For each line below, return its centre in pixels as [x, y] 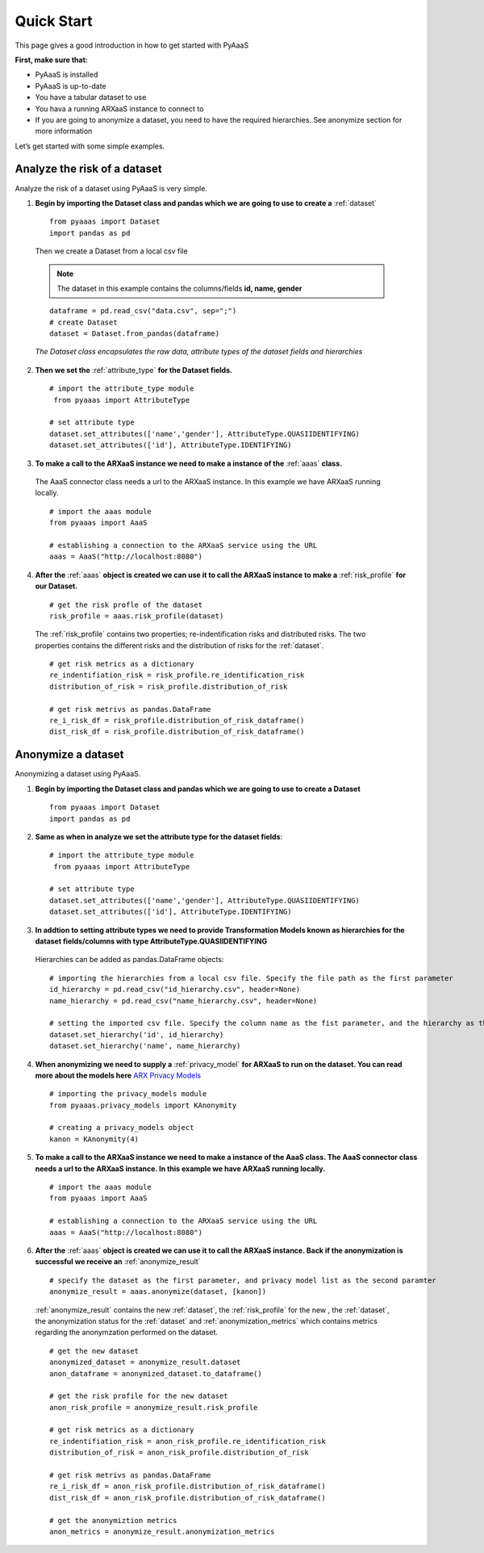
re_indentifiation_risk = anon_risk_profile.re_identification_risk [188, 1441]
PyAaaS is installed [67, 75]
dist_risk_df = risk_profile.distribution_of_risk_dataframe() [177, 732]
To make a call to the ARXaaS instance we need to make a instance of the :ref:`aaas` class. [189, 463]
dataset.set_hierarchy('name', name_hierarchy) [145, 1046]
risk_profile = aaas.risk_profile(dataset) [137, 616]
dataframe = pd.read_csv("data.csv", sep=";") [143, 311]
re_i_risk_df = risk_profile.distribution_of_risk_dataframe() [177, 721]
